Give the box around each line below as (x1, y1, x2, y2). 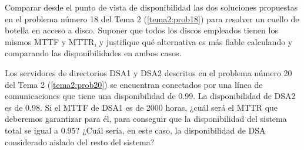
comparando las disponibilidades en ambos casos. (5, 47, 182, 59)
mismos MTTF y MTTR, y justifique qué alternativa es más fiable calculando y (5, 35, 293, 47)
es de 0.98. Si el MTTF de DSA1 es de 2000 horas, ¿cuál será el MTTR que (5, 101, 278, 113)
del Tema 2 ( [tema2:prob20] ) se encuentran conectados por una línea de (5, 78, 263, 90)
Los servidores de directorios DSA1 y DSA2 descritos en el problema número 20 (5, 66, 292, 79)
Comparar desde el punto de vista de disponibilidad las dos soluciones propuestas (5, 1, 298, 13)
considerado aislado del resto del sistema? (5, 135, 155, 148)
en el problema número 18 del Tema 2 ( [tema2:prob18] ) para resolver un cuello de (5, 12, 299, 25)
